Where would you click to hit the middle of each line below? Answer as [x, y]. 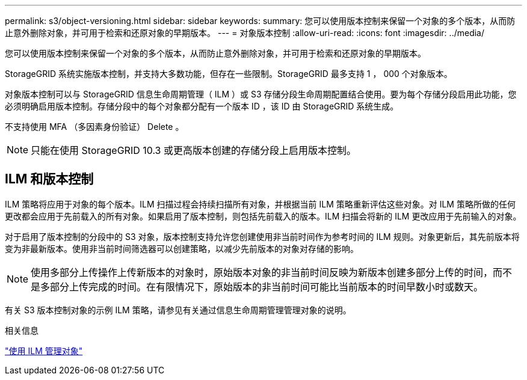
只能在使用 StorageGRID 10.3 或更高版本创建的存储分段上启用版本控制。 [193, 150]
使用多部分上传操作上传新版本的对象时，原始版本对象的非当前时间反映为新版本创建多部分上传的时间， [262, 272]
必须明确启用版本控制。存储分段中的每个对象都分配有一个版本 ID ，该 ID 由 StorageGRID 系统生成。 [202, 106]
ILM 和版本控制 [49, 179]
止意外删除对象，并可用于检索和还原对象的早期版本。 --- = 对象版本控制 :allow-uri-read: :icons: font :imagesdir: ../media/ [245, 33]
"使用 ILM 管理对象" [44, 351]
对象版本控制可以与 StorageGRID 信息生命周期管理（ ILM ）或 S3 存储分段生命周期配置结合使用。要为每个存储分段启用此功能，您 [261, 94]
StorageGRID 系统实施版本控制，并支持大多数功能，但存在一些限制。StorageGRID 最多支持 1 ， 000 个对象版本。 [229, 74]
